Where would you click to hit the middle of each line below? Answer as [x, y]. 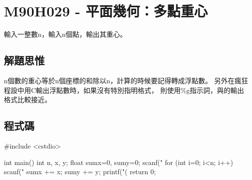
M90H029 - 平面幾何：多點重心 [106, 11]
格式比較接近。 [28, 99]
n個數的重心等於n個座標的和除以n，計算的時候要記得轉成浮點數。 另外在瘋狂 [126, 80]
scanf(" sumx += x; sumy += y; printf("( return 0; [80, 172]
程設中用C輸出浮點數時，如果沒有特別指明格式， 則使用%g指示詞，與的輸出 [124, 90]
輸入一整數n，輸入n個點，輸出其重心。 [65, 34]
